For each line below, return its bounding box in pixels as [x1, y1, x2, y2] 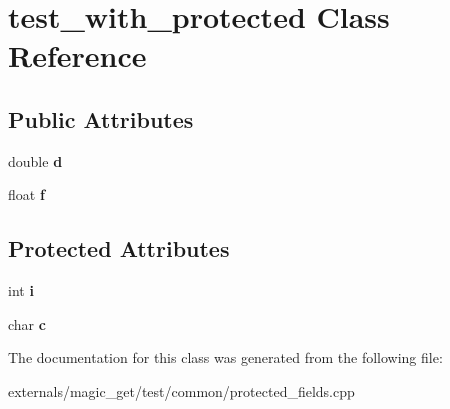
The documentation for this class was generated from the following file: [8, 347, 443, 368]
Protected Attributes [8, 233, 230, 264]
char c [8, 313, 46, 334]
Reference [8, 35, 147, 76]
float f [8, 184, 45, 205]
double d [8, 150, 63, 171]
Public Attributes [8, 103, 194, 134]
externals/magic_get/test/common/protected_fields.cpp [8, 380, 355, 401]
